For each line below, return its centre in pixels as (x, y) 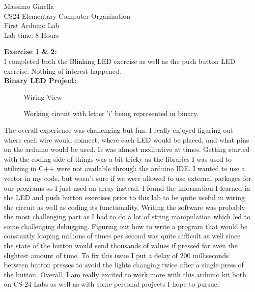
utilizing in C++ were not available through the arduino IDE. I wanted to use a (125, 168)
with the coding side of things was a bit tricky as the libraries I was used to (118, 159)
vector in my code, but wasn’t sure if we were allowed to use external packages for (128, 178)
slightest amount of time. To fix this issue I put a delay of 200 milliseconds (116, 255)
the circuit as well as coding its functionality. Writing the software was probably (125, 207)
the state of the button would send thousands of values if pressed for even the (121, 246)
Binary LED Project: (40, 80)
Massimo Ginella (29, 6)
